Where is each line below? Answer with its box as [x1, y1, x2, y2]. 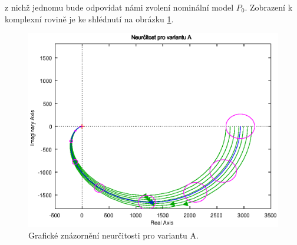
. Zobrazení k [245, 1, 293, 13]
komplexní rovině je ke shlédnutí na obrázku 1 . [5, 12, 174, 25]
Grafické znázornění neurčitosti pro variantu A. [28, 229, 199, 241]
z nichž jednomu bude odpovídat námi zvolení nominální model [5, 1, 234, 13]
